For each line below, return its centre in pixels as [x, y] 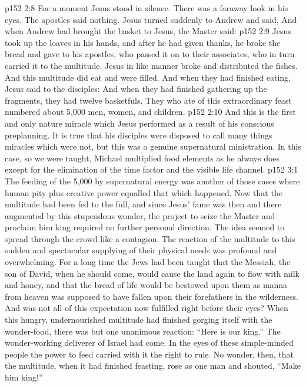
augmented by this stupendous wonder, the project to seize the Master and [140, 215]
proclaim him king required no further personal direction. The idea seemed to [145, 227]
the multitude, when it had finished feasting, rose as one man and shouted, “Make [153, 365]
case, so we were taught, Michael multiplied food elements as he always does [142, 158]
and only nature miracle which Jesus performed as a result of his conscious [139, 123]
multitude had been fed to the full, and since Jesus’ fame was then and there [143, 204]
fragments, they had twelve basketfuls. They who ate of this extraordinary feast [148, 100]
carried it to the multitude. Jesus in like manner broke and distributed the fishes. [151, 65]
